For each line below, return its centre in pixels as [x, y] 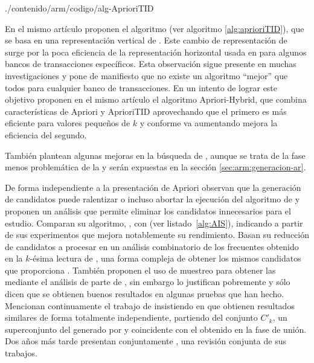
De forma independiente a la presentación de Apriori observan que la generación [153, 187]
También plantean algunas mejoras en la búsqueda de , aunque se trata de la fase [155, 155]
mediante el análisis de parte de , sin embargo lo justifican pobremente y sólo [148, 282]
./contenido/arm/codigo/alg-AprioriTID [79, 8]
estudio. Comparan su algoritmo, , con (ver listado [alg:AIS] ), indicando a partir [154, 223]
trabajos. [21, 353]
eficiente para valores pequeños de [68, 123]
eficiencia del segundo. [46, 134]
